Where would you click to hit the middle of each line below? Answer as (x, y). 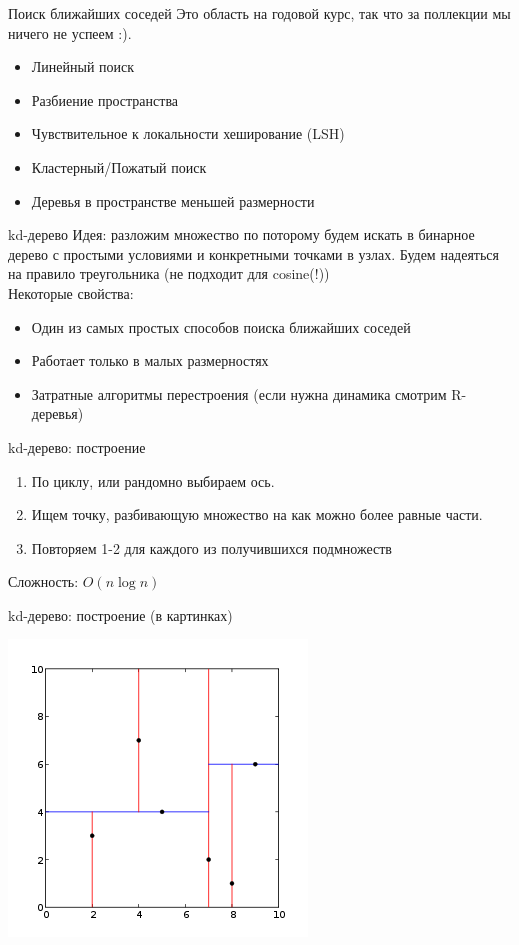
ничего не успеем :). (70, 32)
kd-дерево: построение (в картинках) (120, 614)
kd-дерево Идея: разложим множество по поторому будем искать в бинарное (241, 234)
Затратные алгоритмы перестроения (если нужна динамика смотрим (239, 393)
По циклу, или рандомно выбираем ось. (153, 480)
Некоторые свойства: (71, 292)
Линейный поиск (83, 66)
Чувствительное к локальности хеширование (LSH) (188, 133)
